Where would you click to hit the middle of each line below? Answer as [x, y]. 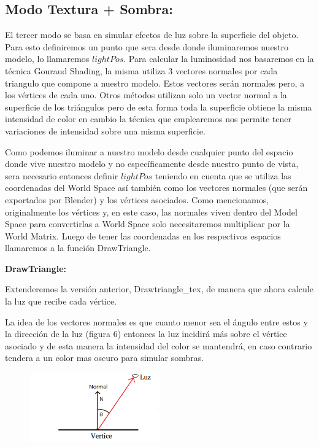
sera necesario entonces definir [62, 175]
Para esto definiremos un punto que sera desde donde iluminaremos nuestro [147, 46]
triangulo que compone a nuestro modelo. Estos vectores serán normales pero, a [155, 83]
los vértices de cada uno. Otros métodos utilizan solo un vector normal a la [146, 95]
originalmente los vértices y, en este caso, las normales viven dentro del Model [151, 212]
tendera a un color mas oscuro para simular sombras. [105, 358]
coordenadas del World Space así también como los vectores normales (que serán [156, 188]
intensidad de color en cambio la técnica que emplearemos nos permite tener [148, 119]
